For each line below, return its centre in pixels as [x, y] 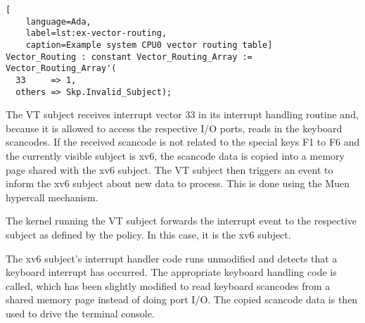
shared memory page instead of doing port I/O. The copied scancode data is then [182, 299]
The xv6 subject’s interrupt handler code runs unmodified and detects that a [172, 258]
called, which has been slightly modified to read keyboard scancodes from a [168, 285]
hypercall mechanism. [52, 197]
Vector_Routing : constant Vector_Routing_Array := [129, 57]
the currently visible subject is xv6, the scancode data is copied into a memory [175, 156]
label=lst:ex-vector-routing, [96, 33]
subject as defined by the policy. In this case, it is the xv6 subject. [148, 234]
